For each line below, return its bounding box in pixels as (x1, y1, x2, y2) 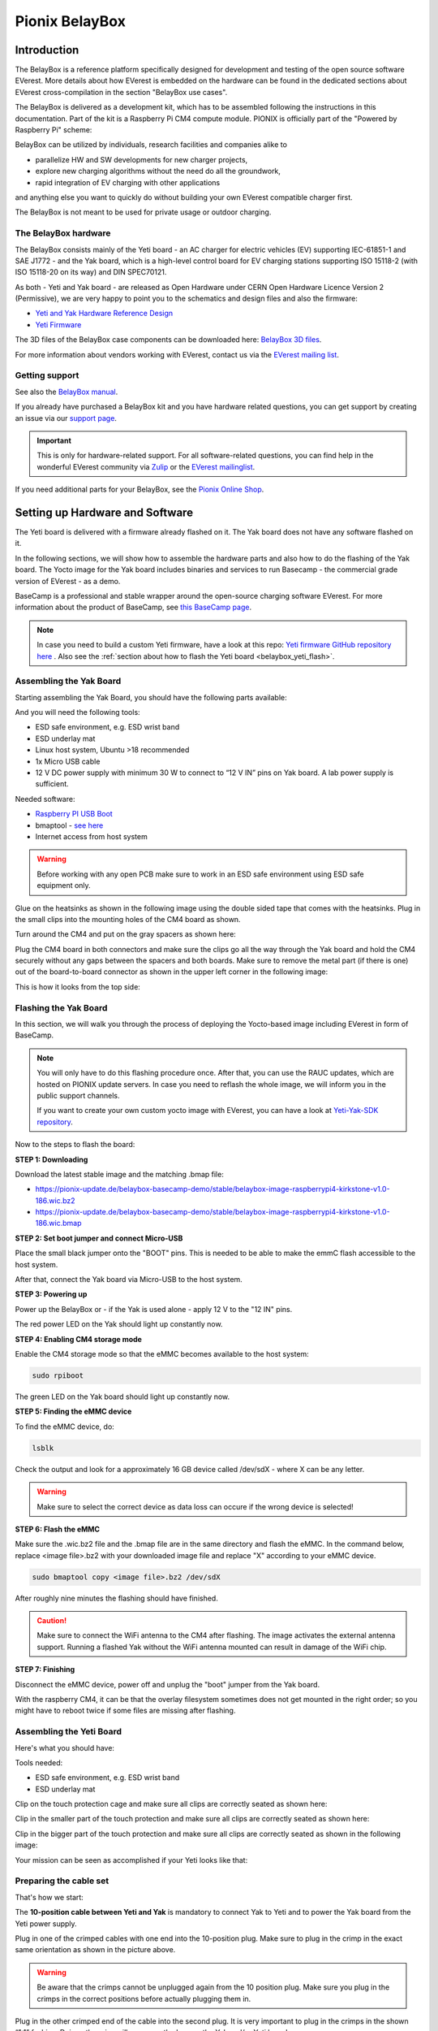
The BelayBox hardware (15, 227, 111, 239)
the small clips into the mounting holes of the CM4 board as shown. (15, 914, 241, 924)
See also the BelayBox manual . (15, 387, 118, 396)
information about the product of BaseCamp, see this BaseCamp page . (15, 602, 251, 613)
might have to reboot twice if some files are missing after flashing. (15, 1706, 236, 1716)
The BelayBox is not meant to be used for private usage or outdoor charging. (15, 207, 272, 217)
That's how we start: (15, 1892, 84, 1902)
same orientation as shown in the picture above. (15, 1945, 176, 1955)
